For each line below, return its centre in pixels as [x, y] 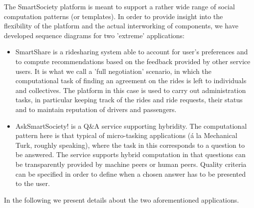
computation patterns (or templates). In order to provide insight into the [114, 16]
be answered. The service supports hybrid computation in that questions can [130, 154]
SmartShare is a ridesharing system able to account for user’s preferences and [132, 52]
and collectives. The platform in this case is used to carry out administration [131, 90]
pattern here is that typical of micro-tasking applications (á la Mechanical [126, 135]
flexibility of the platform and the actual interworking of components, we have [121, 26]
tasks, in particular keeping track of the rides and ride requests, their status [129, 100]
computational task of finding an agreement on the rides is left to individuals [131, 81]
